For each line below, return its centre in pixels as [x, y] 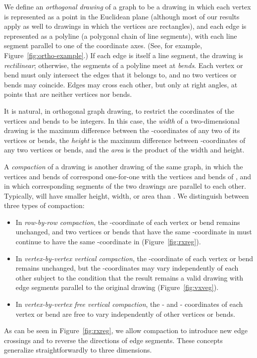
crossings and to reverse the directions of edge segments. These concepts [113, 340]
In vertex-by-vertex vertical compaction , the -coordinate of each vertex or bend [134, 258]
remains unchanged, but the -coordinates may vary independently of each [127, 268]
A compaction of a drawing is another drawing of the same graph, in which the [124, 166]
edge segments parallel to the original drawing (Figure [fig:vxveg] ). [117, 287]
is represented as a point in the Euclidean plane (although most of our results [122, 16]
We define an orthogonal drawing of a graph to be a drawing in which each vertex [128, 6]
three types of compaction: [44, 205]
